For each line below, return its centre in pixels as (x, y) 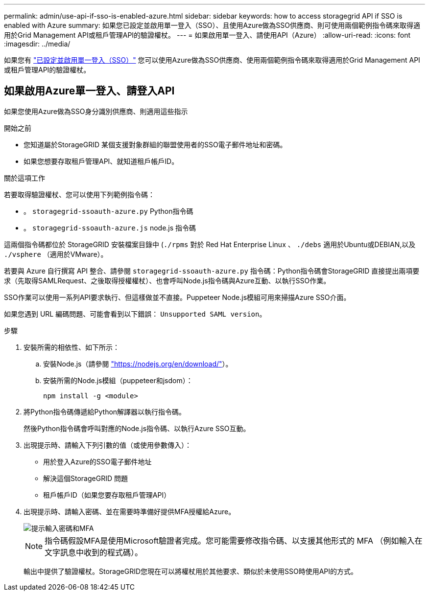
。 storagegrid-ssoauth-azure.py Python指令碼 (108, 211)
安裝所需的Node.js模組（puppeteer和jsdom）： (118, 380)
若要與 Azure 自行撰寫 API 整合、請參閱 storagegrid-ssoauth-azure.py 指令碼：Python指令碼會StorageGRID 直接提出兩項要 (212, 271)
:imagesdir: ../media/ (37, 44)
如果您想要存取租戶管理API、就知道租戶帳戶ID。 (101, 161)
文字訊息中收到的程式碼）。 (94, 552)
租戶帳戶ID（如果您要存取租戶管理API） (107, 495)
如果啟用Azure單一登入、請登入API (89, 91)
